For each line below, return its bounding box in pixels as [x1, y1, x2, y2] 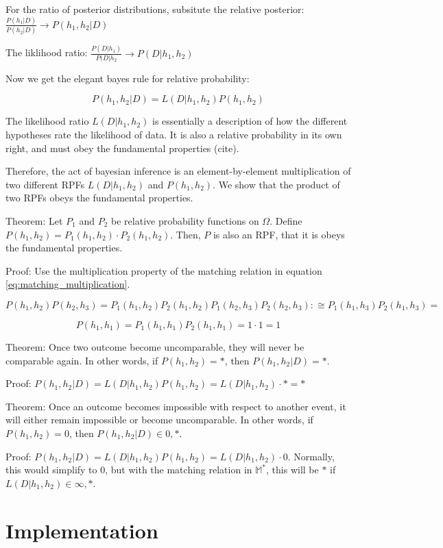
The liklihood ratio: [5, 45, 88, 60]
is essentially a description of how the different [152, 114, 348, 128]
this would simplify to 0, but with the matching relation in [5, 462, 252, 477]
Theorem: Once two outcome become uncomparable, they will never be [5, 339, 304, 353]
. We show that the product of [213, 177, 340, 191]
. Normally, [287, 449, 335, 463]
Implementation [5, 516, 158, 544]
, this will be [266, 462, 319, 477]
